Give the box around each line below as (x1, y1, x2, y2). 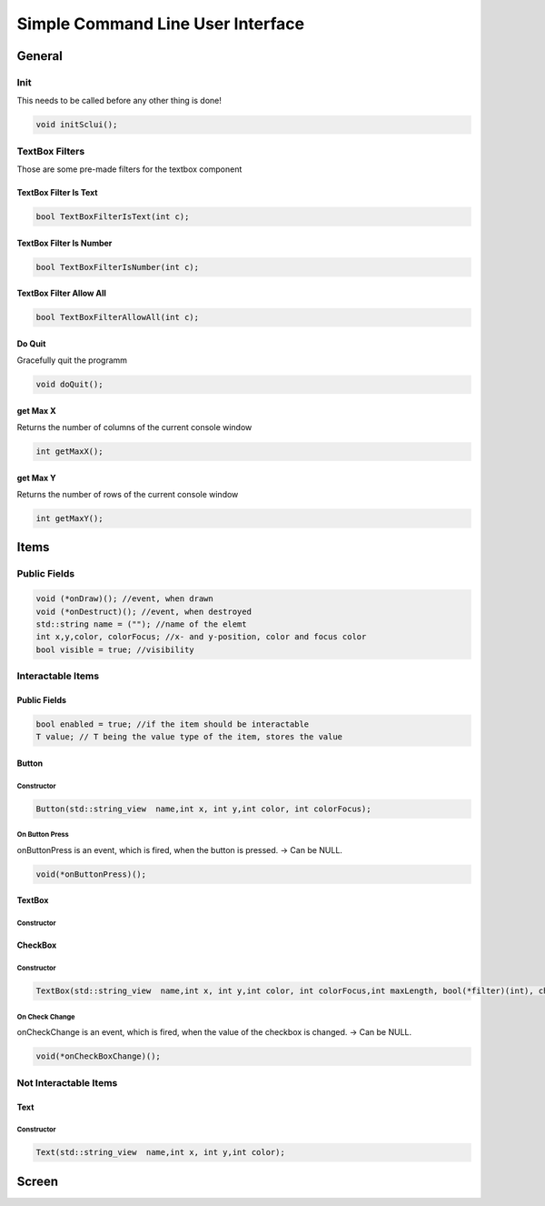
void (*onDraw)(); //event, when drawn (35, 594, 213, 604)
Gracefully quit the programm (16, 355, 127, 366)
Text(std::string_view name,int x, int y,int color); (35, 1147, 285, 1158)
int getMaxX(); (35, 447, 104, 457)
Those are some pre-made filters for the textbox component (16, 164, 243, 175)
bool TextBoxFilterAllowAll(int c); (35, 312, 200, 323)
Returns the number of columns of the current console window (16, 422, 253, 433)
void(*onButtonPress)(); (35, 869, 147, 879)
